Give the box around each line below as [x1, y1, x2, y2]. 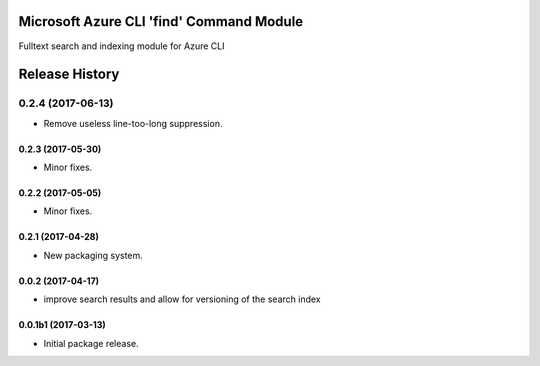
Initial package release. [43, 337, 139, 349]
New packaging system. [43, 249, 144, 261]
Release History [18, 66, 120, 83]
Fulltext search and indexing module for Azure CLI [18, 40, 225, 52]
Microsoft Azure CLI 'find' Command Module [18, 13, 304, 30]
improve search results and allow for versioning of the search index [43, 293, 321, 305]
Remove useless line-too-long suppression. [43, 117, 223, 129]
